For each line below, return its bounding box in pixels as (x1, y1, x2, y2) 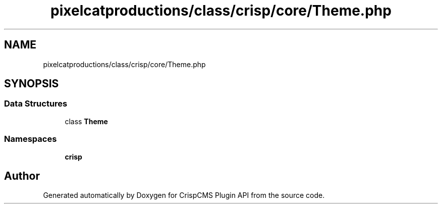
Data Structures (4, 98, 68, 109)
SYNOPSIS (4, 77, 59, 90)
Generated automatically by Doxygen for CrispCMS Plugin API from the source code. (43, 191, 325, 200)
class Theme (65, 117, 108, 126)
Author (4, 169, 40, 182)
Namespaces (4, 134, 57, 144)
